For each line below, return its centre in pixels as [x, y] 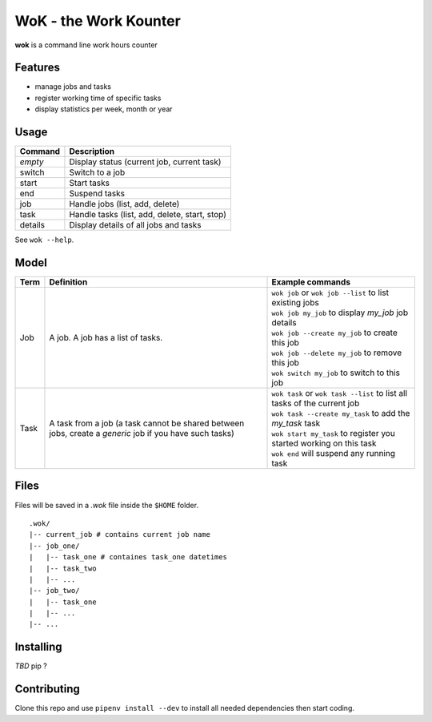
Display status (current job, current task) [145, 162]
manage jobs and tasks [73, 87]
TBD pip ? [31, 666]
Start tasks [89, 183]
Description [92, 151]
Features [37, 68]
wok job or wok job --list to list [330, 292]
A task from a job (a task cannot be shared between [147, 423]
